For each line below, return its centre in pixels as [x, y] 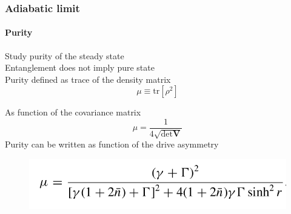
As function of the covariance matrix [73, 112]
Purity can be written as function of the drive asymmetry [112, 144]
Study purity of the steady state [65, 55]
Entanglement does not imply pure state [80, 67]
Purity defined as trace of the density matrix [88, 79]
